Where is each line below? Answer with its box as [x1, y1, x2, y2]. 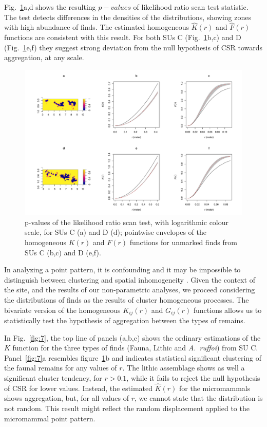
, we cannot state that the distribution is [134, 393, 263, 403]
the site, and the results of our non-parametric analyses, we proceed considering [4, 284, 255, 295]
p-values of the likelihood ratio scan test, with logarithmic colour [25, 216, 229, 227]
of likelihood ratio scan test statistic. [133, 2, 249, 12]
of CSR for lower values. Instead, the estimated [4, 382, 153, 393]
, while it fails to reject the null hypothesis [126, 372, 260, 383]
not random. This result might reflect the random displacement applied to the [4, 402, 250, 413]
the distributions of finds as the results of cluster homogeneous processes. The [4, 294, 249, 305]
